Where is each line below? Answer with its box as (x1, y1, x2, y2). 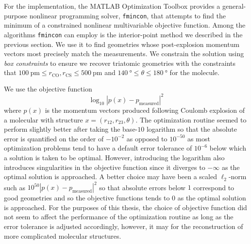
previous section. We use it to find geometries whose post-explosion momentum (4, 39, 240, 49)
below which (209, 143, 246, 153)
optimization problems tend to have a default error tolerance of (4, 143, 192, 153)
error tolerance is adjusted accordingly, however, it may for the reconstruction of (4, 221, 243, 231)
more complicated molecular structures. (4, 230, 121, 241)
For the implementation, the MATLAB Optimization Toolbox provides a (4, 1, 220, 11)
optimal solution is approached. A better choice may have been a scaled (4, 171, 217, 182)
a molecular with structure (4, 114, 83, 124)
